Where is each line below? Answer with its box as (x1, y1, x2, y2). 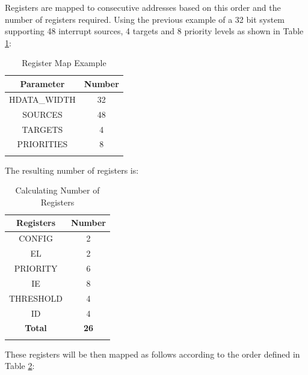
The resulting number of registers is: (5, 163, 139, 176)
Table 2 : (5, 359, 35, 372)
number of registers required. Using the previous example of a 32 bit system (5, 13, 285, 25)
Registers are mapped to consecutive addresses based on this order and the (5, 1, 281, 13)
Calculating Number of (15, 184, 100, 197)
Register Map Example (22, 56, 106, 69)
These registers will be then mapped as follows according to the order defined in (5, 347, 300, 360)
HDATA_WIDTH (9, 93, 76, 105)
